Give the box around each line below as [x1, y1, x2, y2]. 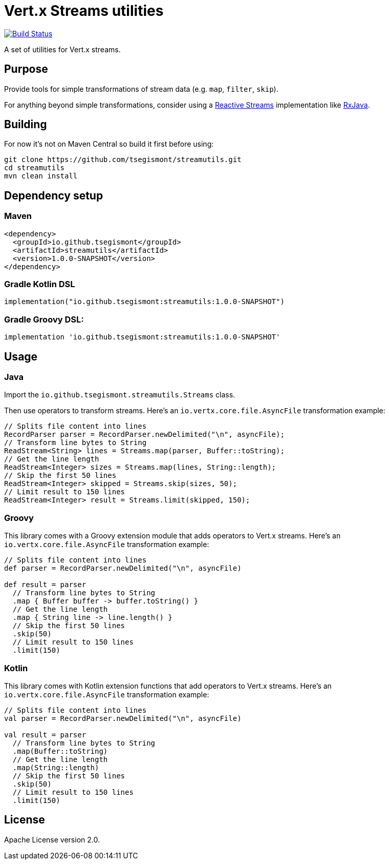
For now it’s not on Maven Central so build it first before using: [4, 139, 214, 149]
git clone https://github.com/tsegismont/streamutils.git [4, 155, 242, 164]
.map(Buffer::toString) [12, 747, 108, 755]
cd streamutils [4, 164, 65, 172]
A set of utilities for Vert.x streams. [4, 45, 121, 54]
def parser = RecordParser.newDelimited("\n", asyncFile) [4, 564, 242, 573]
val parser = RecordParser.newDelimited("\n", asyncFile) [4, 714, 242, 722]
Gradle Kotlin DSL [4, 279, 75, 290]
